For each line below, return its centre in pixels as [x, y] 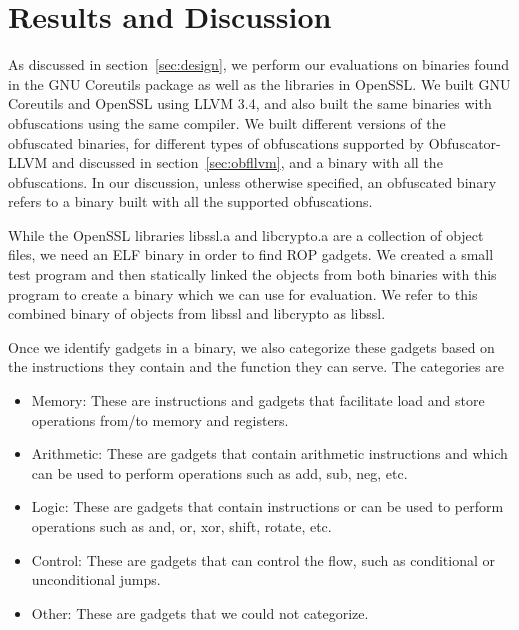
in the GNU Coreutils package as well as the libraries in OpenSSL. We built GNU [259, 83]
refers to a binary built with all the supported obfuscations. [190, 201]
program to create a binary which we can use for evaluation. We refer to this [243, 293]
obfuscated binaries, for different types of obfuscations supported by [216, 142]
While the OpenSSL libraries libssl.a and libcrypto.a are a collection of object [246, 234]
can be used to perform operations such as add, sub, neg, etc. [219, 472]
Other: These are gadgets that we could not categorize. [200, 612]
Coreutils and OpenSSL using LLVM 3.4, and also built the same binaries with [250, 103]
